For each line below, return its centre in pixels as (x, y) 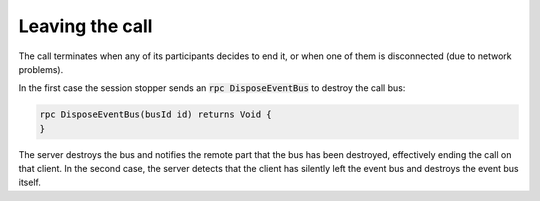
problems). (41, 69)
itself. (30, 182)
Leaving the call (85, 26)
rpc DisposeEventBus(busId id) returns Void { (155, 114)
